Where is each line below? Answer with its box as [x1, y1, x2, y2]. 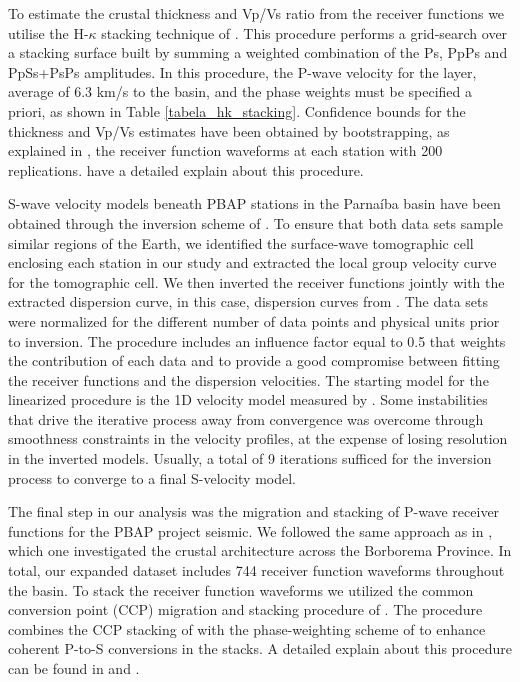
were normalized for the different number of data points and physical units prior [8, 310, 500, 331]
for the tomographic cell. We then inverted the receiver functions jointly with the [8, 271, 505, 292]
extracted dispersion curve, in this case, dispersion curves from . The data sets [8, 291, 489, 312]
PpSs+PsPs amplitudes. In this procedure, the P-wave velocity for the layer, [8, 61, 477, 82]
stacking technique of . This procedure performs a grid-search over [101, 22, 508, 43]
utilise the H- [8, 22, 89, 43]
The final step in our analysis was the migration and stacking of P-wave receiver [8, 501, 500, 522]
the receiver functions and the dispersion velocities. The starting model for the [8, 369, 489, 390]
